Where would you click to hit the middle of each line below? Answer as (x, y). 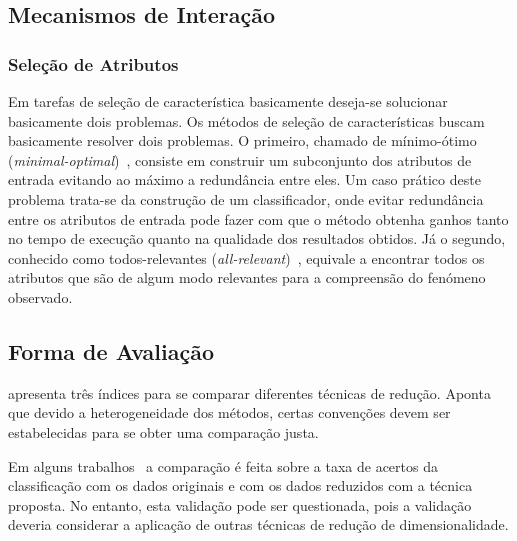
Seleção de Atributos (93, 63)
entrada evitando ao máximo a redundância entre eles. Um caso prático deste (244, 179)
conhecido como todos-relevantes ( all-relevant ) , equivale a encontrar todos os (246, 257)
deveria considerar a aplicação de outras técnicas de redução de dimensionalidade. (258, 524)
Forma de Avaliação (111, 350)
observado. (40, 296)
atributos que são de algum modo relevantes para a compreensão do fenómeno (247, 277)
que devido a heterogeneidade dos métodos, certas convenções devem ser (229, 412)
